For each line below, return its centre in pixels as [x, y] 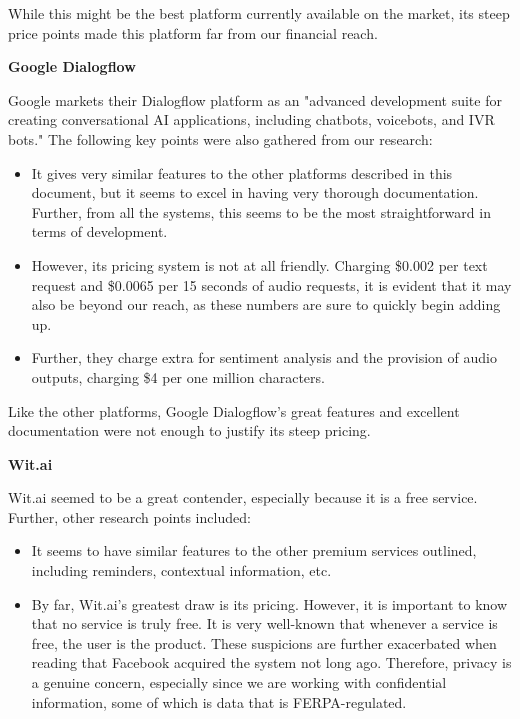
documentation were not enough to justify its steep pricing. [189, 430]
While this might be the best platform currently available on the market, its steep [259, 13]
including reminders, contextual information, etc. [181, 570]
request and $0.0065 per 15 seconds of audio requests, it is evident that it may [271, 284]
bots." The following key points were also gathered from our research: [220, 138]
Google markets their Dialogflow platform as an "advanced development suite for [255, 99]
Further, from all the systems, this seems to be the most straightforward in [261, 211]
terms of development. [99, 231]
